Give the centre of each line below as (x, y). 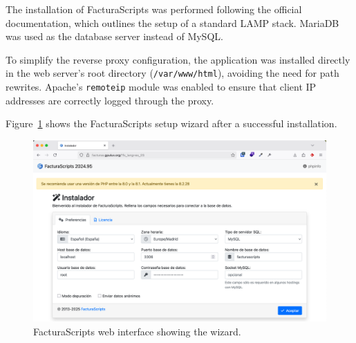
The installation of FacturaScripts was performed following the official (154, 9)
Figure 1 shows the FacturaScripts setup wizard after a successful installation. (171, 123)
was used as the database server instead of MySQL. (114, 36)
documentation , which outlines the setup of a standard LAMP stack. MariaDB (172, 22)
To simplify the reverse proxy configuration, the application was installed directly (178, 59)
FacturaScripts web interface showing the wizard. (137, 331)
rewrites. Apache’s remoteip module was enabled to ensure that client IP (161, 87)
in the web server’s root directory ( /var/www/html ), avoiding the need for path (172, 73)
